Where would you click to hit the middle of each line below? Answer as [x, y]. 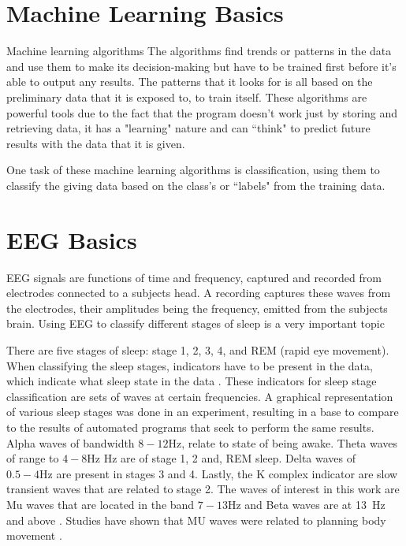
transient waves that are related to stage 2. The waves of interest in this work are [203, 489]
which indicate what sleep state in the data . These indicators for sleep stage [192, 381]
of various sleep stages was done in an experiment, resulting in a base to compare [203, 412]
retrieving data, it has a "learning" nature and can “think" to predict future [188, 128]
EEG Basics [72, 239]
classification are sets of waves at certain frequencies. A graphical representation [200, 396]
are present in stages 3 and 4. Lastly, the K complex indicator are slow [227, 473]
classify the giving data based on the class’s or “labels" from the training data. [196, 185]
